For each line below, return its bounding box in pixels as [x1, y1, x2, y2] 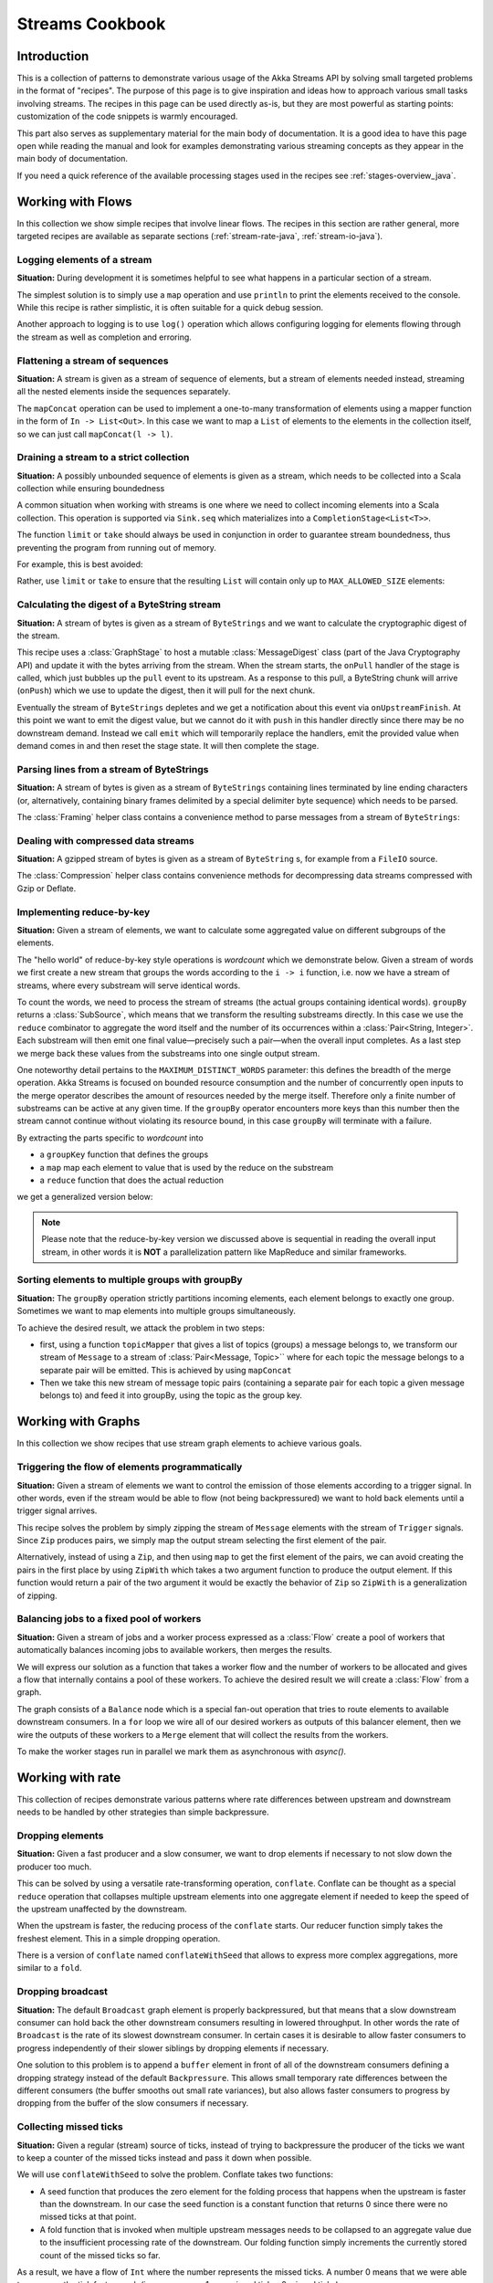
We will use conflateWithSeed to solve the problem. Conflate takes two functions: [16, 2169, 333, 2180]
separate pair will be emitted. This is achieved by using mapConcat [39, 1364, 292, 1375]
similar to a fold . [16, 1962, 82, 1973]
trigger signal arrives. [16, 1505, 98, 1516]
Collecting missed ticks [16, 2120, 123, 2133]
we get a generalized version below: [16, 1192, 153, 1203]
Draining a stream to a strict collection [16, 451, 190, 464]
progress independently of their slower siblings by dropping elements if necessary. [16, 2042, 329, 2054]
